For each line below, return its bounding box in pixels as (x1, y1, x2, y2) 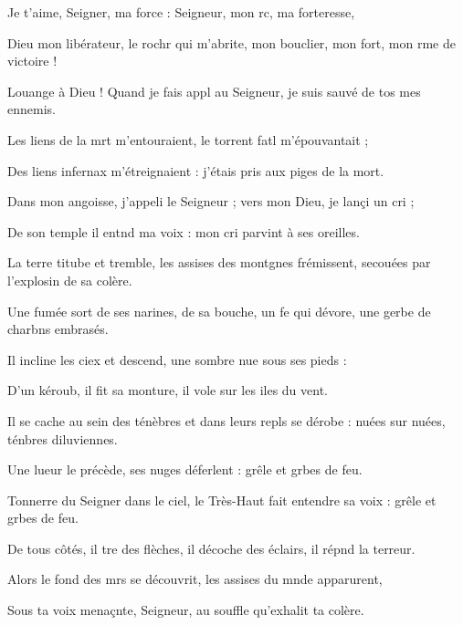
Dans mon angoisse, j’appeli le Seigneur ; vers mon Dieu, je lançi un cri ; (7, 192, 415, 211)
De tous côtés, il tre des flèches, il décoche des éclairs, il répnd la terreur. (7, 538, 416, 557)
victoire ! (7, 51, 58, 70)
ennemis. (7, 99, 56, 119)
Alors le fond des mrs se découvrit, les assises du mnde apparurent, (7, 569, 383, 589)
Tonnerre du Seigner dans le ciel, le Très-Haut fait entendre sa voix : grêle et (7, 490, 437, 509)
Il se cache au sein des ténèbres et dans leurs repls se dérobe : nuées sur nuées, (7, 411, 446, 430)
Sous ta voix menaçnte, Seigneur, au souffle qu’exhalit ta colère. (7, 600, 364, 620)
